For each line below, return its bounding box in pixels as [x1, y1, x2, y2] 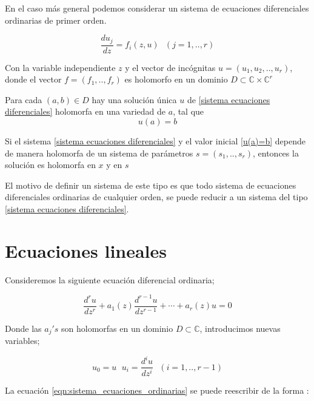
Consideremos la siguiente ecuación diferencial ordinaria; [5, 273, 215, 286]
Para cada [5, 93, 42, 106]
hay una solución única [92, 93, 177, 106]
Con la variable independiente [5, 61, 116, 73]
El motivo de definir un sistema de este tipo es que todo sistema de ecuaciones [5, 178, 296, 191]
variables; [5, 334, 40, 347]
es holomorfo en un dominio [124, 73, 228, 86]
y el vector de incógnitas [125, 61, 216, 73]
